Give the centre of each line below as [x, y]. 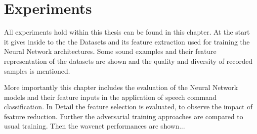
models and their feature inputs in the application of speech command [110, 97]
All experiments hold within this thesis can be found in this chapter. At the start [127, 32]
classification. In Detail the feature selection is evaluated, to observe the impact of [128, 107]
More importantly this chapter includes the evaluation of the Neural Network [121, 87]
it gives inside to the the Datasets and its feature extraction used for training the [127, 41]
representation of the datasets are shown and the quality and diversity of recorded [128, 61]
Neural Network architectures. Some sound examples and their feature [110, 51]
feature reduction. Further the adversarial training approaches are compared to [124, 116]
